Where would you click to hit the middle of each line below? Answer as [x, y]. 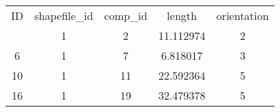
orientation [243, 15]
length [182, 15]
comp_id [126, 15]
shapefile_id [64, 15]
